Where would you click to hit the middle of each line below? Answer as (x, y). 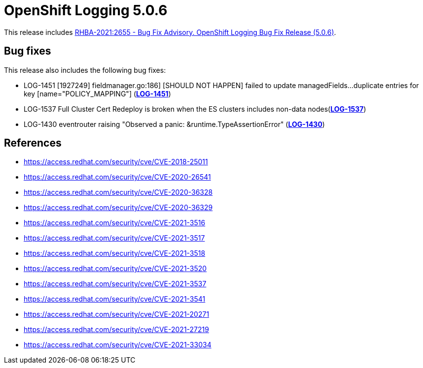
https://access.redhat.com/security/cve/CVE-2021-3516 (115, 223)
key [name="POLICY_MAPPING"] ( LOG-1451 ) (97, 93)
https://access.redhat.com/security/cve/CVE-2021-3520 (115, 269)
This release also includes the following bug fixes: (85, 70)
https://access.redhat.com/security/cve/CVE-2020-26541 (117, 177)
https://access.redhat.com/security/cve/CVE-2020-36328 (118, 192)
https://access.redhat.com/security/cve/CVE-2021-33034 (118, 345)
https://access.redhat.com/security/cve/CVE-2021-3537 (115, 284)
